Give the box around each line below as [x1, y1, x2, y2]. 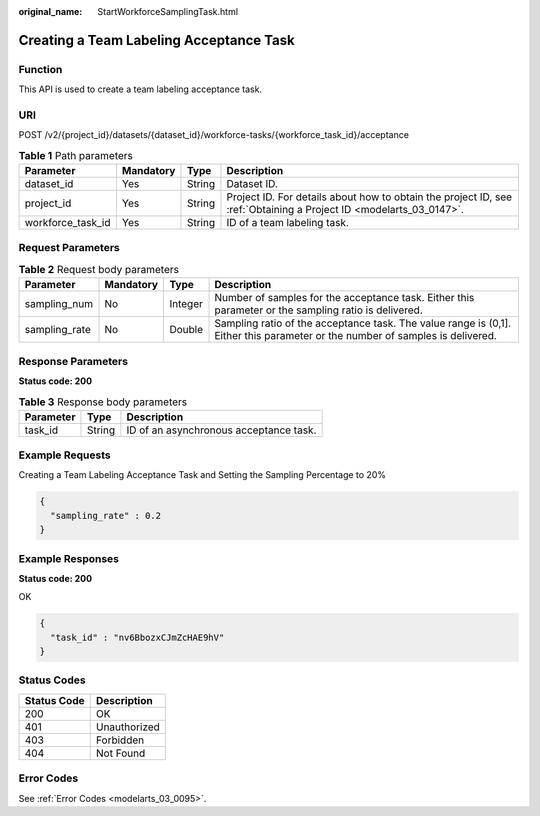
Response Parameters [18, 354, 129, 368]
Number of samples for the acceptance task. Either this [214, 291, 475, 305]
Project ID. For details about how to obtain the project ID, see [226, 190, 513, 204]
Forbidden [95, 733, 145, 747]
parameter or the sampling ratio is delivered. [214, 303, 424, 317]
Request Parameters [18, 241, 120, 255]
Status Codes [18, 673, 86, 687]
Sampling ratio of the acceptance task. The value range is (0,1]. [214, 316, 512, 330]
